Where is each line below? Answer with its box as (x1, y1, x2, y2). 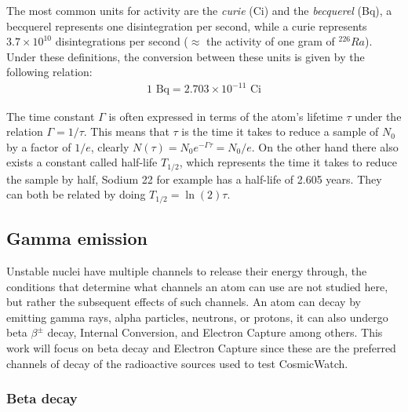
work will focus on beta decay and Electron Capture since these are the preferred (6, 339, 396, 355)
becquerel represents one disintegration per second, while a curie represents (6, 17, 367, 34)
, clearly (90, 138, 129, 155)
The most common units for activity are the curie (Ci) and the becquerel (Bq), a (6, 2, 392, 18)
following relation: (6, 64, 93, 80)
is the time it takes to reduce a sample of (181, 123, 379, 140)
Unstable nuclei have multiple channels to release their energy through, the (6, 262, 367, 279)
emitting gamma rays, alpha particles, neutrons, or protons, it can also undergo (6, 308, 388, 325)
